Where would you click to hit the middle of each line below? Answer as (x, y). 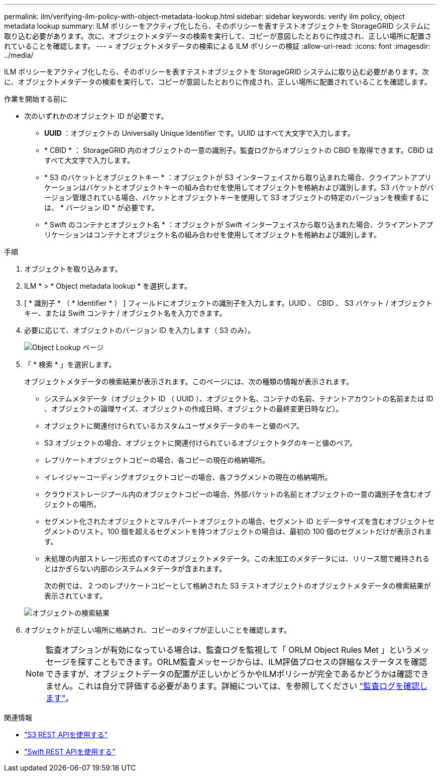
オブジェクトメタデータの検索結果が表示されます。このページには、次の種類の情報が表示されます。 (189, 381)
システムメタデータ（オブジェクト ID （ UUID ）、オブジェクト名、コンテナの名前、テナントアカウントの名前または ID (239, 399)
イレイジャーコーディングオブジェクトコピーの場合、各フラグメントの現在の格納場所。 (188, 477)
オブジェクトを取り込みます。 (73, 269)
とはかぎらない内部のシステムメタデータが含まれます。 (135, 569)
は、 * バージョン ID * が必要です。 (101, 207)
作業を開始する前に (36, 99)
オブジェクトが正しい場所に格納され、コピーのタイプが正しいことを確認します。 (157, 630)
